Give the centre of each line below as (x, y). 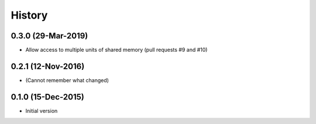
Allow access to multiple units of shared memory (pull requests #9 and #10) (116, 50)
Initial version (42, 111)
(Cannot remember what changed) (67, 80)
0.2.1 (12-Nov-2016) (48, 66)
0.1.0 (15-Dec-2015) (47, 97)
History (29, 15)
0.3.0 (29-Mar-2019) (49, 36)
